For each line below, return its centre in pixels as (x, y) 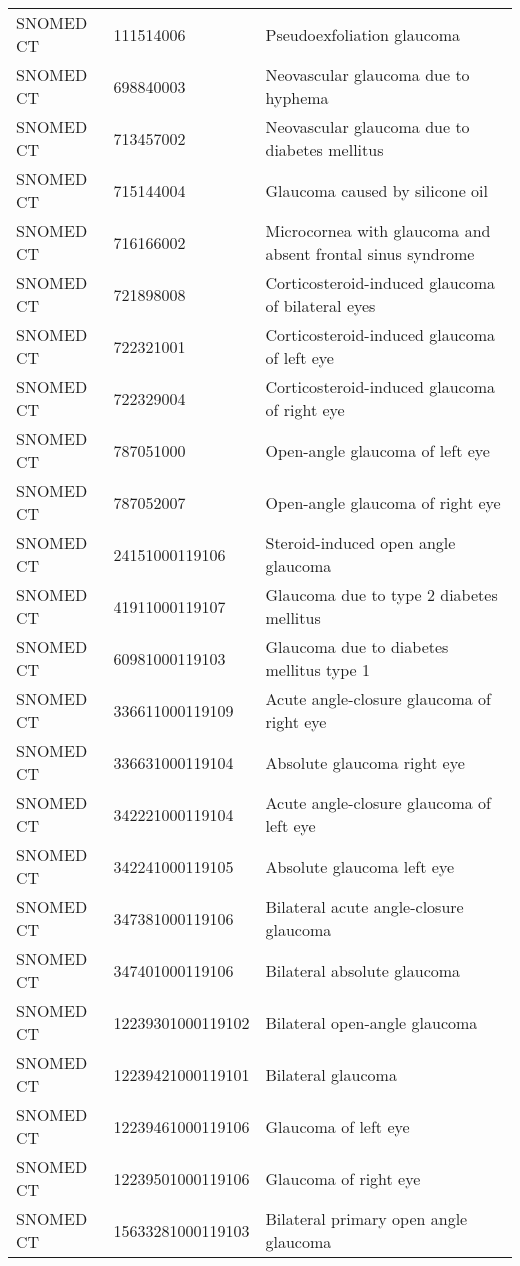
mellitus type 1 (318, 669)
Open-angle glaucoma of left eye (377, 450)
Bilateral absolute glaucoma (363, 970)
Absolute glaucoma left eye (360, 866)
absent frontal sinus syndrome (370, 253)
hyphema (297, 97)
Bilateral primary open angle (366, 1218)
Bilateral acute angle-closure (364, 906)
